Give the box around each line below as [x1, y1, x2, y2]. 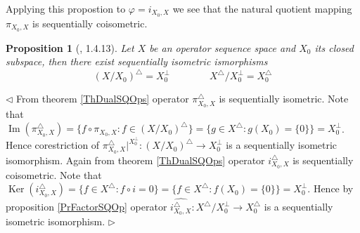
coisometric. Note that [6, 167, 102, 182]
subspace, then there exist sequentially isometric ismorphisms [6, 54, 268, 69]
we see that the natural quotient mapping [172, 1, 352, 15]
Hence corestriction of [6, 138, 100, 152]
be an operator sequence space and [149, 40, 296, 55]
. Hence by [307, 181, 354, 196]
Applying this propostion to [6, 1, 126, 15]
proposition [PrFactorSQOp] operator [6, 199, 167, 214]
